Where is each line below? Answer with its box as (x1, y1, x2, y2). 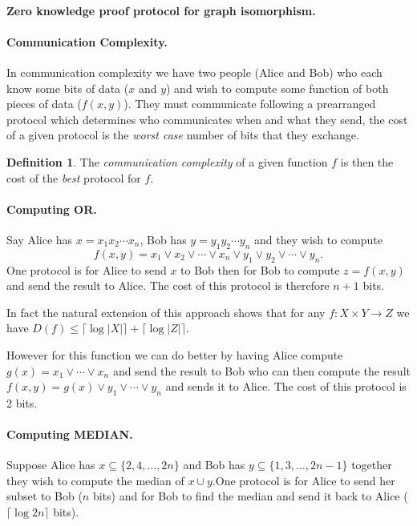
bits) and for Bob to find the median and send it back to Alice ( (92, 488, 408, 504)
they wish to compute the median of (6, 472, 184, 488)
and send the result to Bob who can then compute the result (112, 362, 411, 379)
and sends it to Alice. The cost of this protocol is (165, 378, 407, 395)
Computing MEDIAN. (6, 426, 133, 443)
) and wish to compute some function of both (166, 79, 389, 96)
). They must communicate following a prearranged (123, 95, 376, 112)
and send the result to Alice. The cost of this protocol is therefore (6, 277, 330, 294)
